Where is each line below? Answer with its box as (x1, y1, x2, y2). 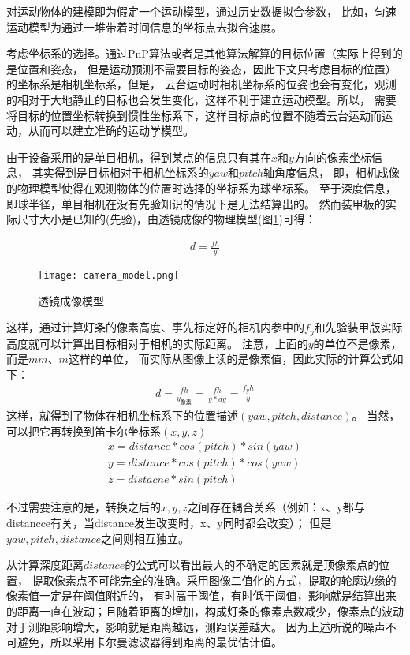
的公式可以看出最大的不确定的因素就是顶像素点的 (125, 556, 379, 573)
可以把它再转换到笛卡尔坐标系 (6, 422, 161, 439)
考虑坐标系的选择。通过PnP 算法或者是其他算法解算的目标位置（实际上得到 (6, 45, 392, 62)
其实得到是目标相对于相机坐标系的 (32, 164, 209, 181)
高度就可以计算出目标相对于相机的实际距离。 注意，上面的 (6, 335, 308, 351)
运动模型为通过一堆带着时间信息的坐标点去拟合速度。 (6, 18, 282, 35)
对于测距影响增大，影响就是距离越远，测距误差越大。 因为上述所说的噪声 (6, 618, 386, 634)
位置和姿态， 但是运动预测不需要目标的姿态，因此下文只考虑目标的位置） (17, 60, 397, 77)
